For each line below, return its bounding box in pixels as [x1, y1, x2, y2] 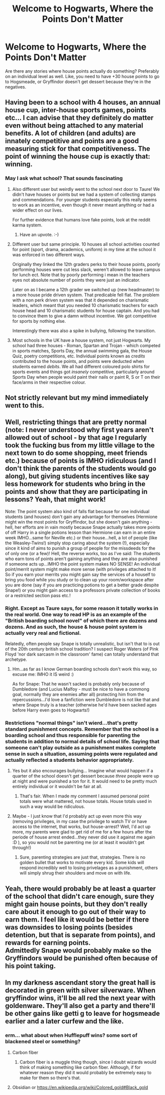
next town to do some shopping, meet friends [5, 449, 148, 457]
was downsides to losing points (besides [5, 923, 133, 931]
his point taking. [5, 962, 56, 970]
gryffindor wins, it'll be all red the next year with [5, 994, 156, 1003]
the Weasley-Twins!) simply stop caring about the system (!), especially [5, 540, 150, 546]
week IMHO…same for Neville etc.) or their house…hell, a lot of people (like [5, 534, 158, 540]
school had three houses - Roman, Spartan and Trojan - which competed [12, 342, 161, 349]
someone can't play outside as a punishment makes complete [5, 745, 156, 751]
